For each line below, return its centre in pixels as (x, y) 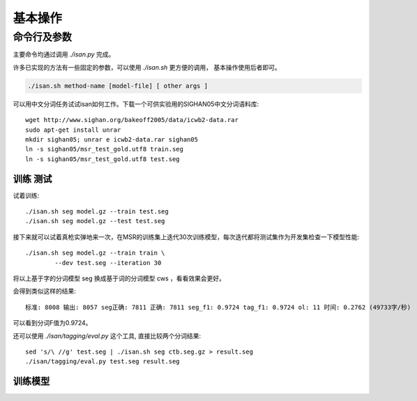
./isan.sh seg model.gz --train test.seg (97, 212)
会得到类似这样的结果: (45, 291)
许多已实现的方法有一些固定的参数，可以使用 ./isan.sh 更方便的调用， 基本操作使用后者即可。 (147, 67)
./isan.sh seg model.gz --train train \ (95, 253)
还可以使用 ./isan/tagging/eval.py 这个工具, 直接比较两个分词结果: (107, 335)
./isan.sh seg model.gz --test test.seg (95, 221)
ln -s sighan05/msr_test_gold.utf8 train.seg (105, 149)
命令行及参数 (43, 37)
